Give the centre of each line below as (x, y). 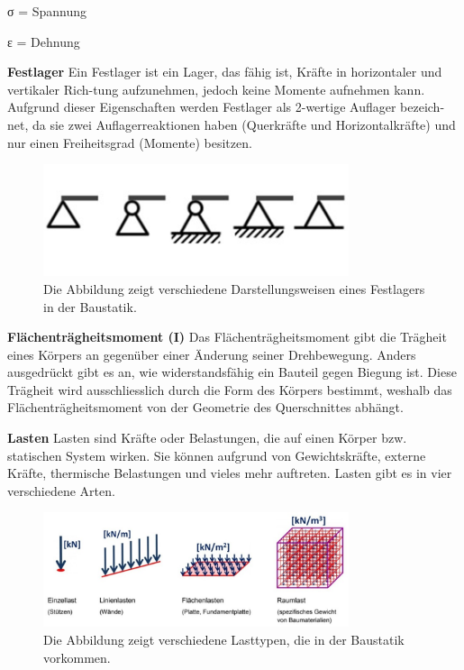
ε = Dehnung (44, 41)
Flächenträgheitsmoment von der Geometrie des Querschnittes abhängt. (205, 407)
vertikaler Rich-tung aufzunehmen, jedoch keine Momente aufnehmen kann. (216, 89)
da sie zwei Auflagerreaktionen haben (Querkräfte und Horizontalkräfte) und (244, 124)
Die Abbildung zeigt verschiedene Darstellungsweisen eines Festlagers (234, 288)
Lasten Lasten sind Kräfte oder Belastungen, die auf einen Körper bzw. (207, 438)
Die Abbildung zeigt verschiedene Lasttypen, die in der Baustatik (224, 639)
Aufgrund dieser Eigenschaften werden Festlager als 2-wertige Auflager (202, 107)
